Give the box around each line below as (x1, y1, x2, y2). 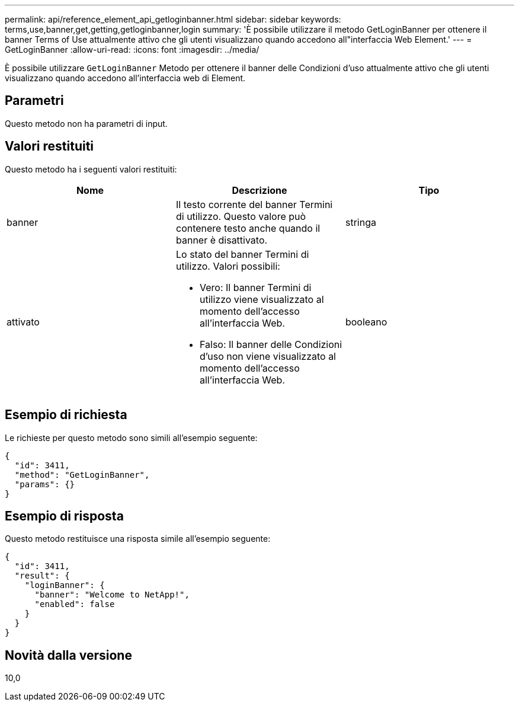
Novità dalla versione (5, 647, 132, 663)
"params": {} (14, 479, 75, 489)
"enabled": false (34, 599, 115, 609)
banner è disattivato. (175, 234, 268, 246)
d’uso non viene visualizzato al (199, 350, 336, 362)
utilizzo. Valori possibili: (175, 260, 280, 272)
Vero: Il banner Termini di (199, 281, 312, 293)
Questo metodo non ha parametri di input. (5, 118, 168, 129)
